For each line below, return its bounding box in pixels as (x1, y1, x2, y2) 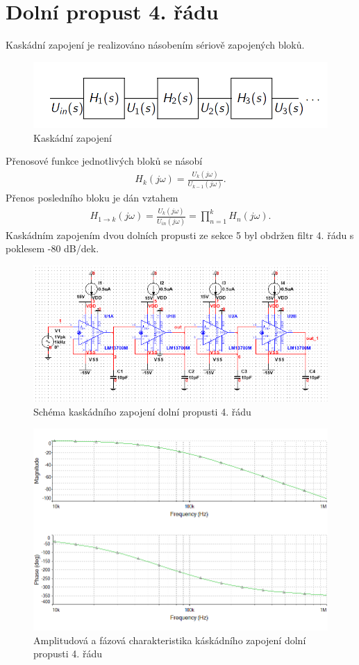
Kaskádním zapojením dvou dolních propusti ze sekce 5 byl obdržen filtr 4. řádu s (6, 227, 354, 242)
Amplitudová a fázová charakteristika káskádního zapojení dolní (33, 632, 306, 647)
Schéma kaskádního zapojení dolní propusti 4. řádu (33, 404, 251, 418)
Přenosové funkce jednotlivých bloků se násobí (6, 154, 203, 168)
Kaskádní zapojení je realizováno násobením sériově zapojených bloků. (6, 38, 305, 52)
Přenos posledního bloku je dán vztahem (6, 190, 178, 205)
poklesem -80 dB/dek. (6, 241, 99, 256)
